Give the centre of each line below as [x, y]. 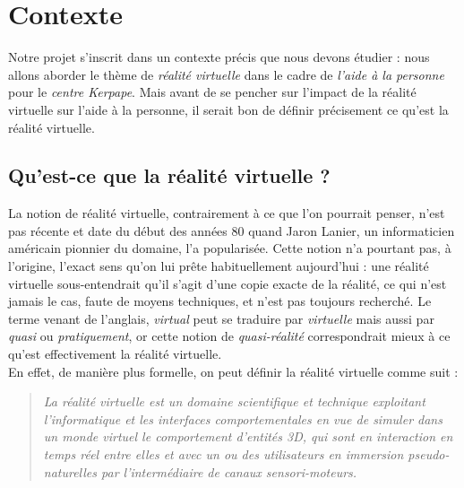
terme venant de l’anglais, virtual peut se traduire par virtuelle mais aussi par [221, 318]
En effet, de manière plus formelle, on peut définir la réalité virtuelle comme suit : [233, 371]
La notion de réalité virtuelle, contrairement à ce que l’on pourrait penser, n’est [227, 213]
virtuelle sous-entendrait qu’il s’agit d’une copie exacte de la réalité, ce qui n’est [228, 283]
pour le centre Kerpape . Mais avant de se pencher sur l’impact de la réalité [212, 92]
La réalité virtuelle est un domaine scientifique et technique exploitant [234, 401]
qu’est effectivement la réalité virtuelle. [115, 354]
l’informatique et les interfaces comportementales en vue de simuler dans [243, 418]
